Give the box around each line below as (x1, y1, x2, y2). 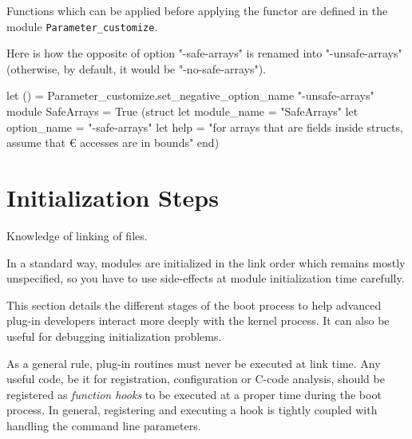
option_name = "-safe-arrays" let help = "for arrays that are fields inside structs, (6, 118, 403, 135)
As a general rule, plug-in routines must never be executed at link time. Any (6, 354, 381, 371)
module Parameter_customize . (6, 18, 158, 34)
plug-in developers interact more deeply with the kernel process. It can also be (6, 312, 390, 329)
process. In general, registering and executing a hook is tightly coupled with (6, 401, 378, 418)
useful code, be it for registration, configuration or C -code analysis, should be (6, 370, 385, 387)
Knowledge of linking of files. (6, 227, 148, 243)
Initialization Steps (6, 181, 219, 213)
